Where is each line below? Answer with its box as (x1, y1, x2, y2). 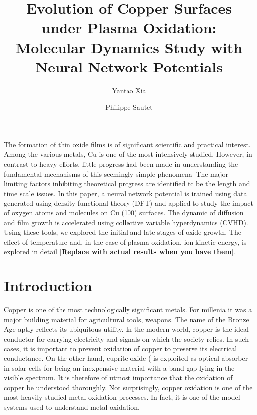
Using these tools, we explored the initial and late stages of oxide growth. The (4, 227, 241, 237)
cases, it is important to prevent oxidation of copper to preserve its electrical (4, 343, 237, 353)
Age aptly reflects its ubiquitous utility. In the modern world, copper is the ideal (4, 324, 249, 334)
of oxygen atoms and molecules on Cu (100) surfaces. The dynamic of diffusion (4, 207, 244, 218)
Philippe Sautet (105, 102, 153, 112)
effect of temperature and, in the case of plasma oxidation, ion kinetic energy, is (4, 236, 247, 247)
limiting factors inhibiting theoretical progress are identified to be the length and (4, 178, 250, 189)
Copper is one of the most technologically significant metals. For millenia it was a (4, 304, 252, 315)
